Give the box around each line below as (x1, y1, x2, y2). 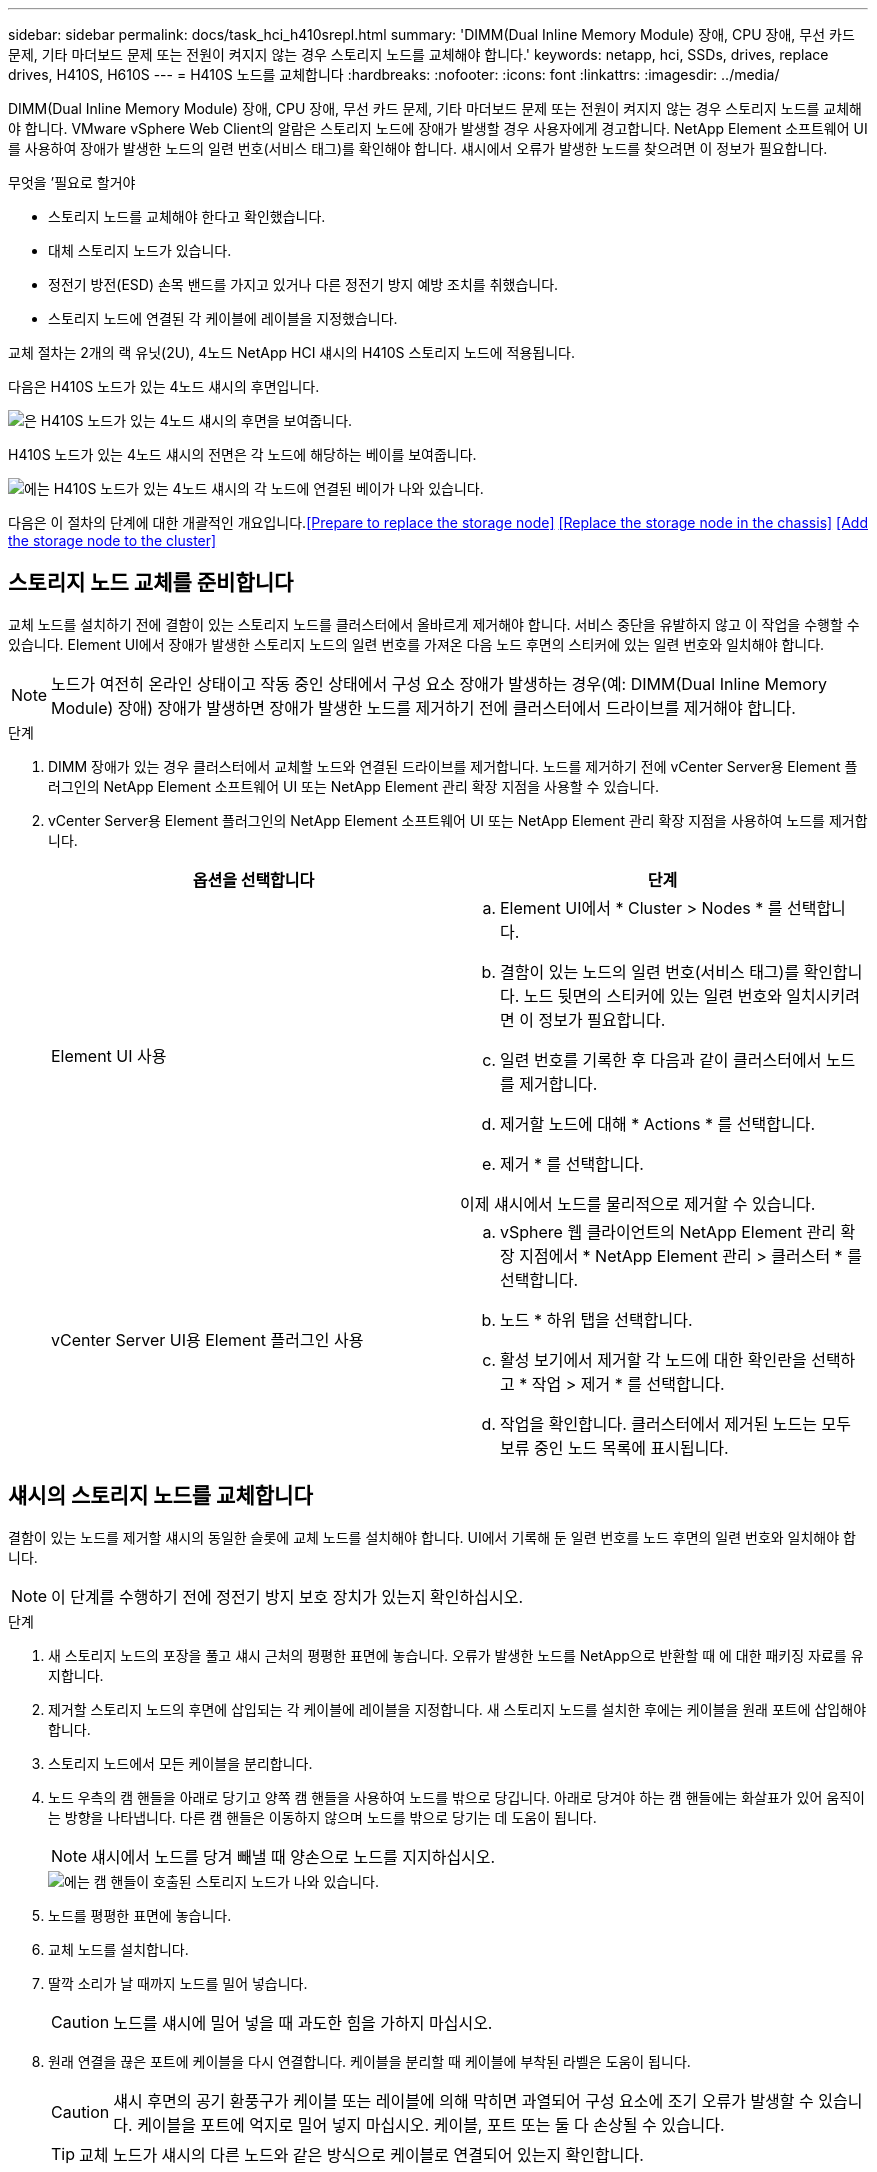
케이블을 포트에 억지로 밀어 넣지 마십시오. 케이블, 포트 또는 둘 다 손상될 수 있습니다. (137, 2114, 725, 2135)
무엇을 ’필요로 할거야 (8, 174, 136, 191)
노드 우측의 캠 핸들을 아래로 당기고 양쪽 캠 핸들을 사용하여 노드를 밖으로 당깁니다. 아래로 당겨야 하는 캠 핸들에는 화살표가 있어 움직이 (48, 1788, 865, 1806)
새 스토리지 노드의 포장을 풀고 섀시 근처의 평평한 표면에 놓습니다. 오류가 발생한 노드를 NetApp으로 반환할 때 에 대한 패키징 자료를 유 (48, 1646, 864, 1664)
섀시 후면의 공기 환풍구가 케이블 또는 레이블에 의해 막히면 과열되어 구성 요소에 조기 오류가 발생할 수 (113, 2090, 814, 2111)
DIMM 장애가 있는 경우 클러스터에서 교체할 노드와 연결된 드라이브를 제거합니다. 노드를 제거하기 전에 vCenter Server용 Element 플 (48, 757, 858, 775)
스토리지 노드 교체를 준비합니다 (8, 570, 294, 596)
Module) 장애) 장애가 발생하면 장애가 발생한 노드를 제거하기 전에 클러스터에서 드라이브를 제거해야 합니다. (51, 697, 796, 718)
